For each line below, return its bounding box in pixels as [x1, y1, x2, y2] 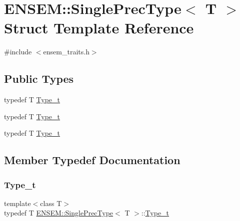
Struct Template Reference [4, 17, 194, 38]
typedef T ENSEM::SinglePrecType [4, 208, 113, 218]
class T [40, 198, 62, 208]
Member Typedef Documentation [4, 152, 180, 168]
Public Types [4, 71, 74, 86]
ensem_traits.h [43, 46, 89, 57]
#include [4, 46, 32, 57]
